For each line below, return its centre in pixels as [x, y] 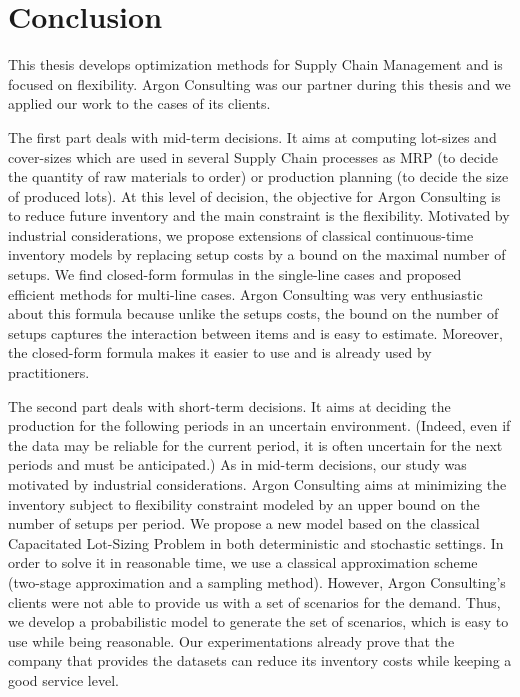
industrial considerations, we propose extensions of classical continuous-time [241, 234]
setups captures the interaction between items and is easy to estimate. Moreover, [255, 332]
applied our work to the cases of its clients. [139, 103]
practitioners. [49, 372]
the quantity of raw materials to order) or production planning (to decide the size [258, 176]
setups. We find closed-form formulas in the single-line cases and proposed [235, 274]
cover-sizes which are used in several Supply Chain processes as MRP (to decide [253, 156]
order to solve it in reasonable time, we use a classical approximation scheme [243, 562]
